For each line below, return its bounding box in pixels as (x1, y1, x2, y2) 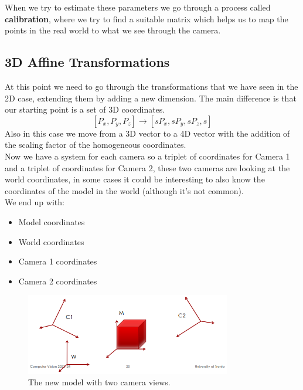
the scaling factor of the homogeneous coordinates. (5, 138, 186, 151)
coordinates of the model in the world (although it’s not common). (5, 184, 244, 196)
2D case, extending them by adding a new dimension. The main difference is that (5, 91, 297, 104)
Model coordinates (18, 215, 85, 228)
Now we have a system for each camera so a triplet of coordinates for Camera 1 (5, 150, 290, 162)
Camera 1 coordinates (18, 255, 97, 267)
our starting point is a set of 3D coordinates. (5, 103, 165, 116)
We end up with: (5, 196, 64, 208)
